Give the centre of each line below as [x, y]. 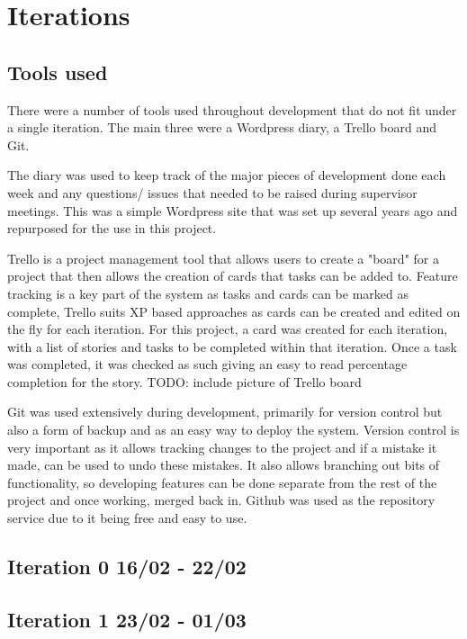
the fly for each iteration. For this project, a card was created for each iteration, [228, 329]
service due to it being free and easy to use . [127, 518]
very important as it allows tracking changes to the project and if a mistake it [222, 447]
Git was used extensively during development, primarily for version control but [225, 412]
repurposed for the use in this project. [112, 228]
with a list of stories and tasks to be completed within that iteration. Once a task [232, 346]
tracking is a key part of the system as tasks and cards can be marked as [208, 293]
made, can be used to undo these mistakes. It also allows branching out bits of [224, 465]
